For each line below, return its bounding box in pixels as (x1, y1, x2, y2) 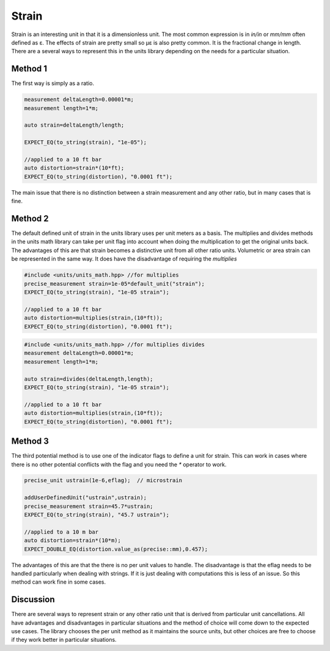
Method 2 (11, 213, 49, 223)
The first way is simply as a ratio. (11, 80, 95, 87)
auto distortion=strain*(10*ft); (24, 165, 125, 171)
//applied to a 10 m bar (24, 528, 99, 535)
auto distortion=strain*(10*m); (24, 537, 122, 544)
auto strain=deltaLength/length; (24, 122, 125, 128)
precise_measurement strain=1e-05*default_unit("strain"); (24, 280, 205, 287)
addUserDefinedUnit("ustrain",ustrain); (24, 494, 147, 501)
